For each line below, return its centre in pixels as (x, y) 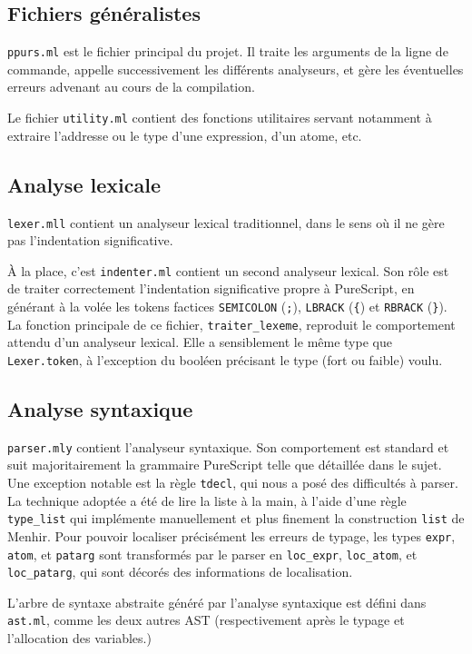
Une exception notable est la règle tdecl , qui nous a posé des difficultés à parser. (233, 483)
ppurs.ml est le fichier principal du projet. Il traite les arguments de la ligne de (228, 51)
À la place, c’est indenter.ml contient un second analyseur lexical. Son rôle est (228, 270)
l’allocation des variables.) (79, 638)
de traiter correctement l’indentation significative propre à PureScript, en (211, 288)
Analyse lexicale (84, 184)
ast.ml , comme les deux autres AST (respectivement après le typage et (206, 620)
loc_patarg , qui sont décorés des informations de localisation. (180, 572)
